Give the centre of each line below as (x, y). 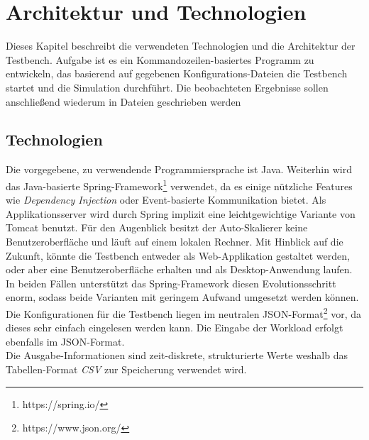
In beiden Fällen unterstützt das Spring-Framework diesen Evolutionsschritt (171, 283)
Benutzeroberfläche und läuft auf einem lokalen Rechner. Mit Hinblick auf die (175, 241)
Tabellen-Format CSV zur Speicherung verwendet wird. (126, 369)
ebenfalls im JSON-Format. (65, 341)
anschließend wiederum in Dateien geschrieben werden (123, 101)
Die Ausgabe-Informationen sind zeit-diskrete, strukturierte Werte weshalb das (177, 355)
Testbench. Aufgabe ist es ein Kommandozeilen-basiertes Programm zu (160, 59)
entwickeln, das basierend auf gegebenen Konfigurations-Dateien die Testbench (177, 73)
